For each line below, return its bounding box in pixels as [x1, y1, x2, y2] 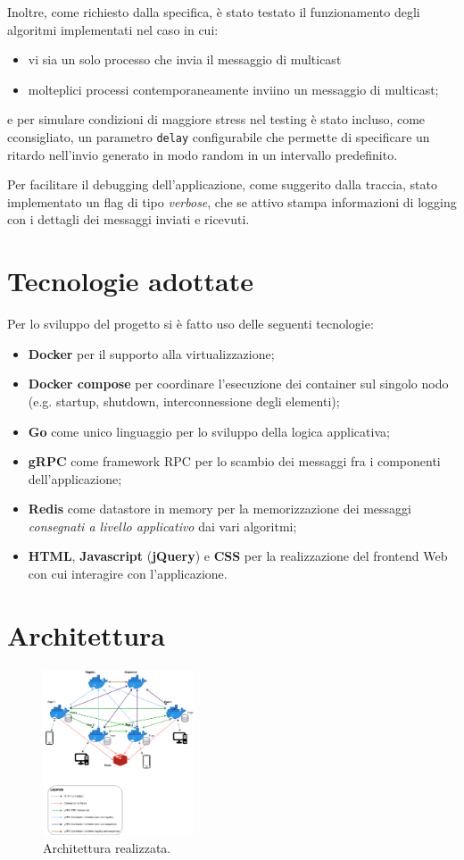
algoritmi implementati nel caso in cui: [7, 20, 219, 38]
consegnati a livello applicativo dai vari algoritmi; [28, 516, 297, 535]
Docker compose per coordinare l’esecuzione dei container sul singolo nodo [28, 374, 449, 393]
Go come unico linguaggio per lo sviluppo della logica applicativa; [28, 422, 390, 440]
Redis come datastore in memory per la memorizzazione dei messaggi [28, 499, 411, 518]
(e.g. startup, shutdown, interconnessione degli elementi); [28, 391, 340, 410]
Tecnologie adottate [7, 263, 253, 299]
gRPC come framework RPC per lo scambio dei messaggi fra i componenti [28, 452, 441, 471]
